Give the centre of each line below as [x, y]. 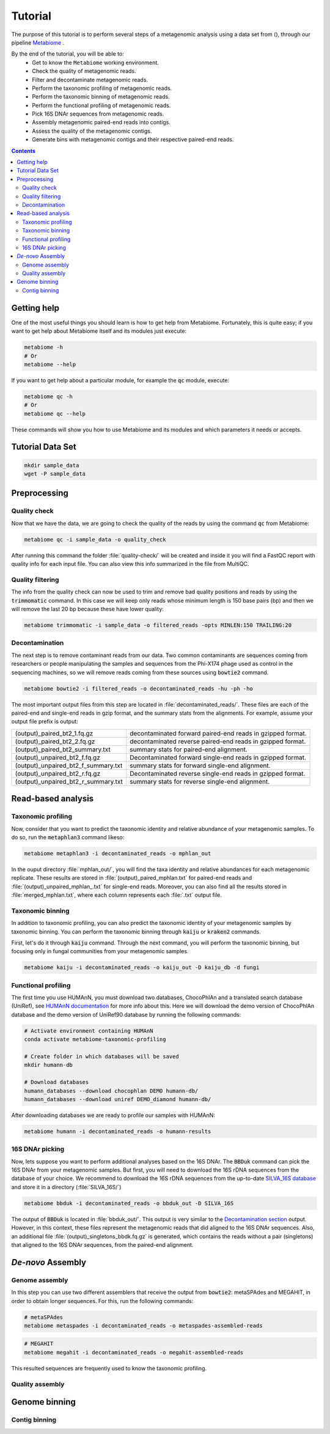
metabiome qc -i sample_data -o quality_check [95, 539]
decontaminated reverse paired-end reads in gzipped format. [218, 741]
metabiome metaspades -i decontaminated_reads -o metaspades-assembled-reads [143, 1325]
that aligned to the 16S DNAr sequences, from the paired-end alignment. [102, 1244]
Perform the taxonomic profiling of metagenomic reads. [102, 88]
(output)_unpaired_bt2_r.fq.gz [58, 773]
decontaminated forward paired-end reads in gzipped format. [218, 733]
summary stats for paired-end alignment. [188, 749]
